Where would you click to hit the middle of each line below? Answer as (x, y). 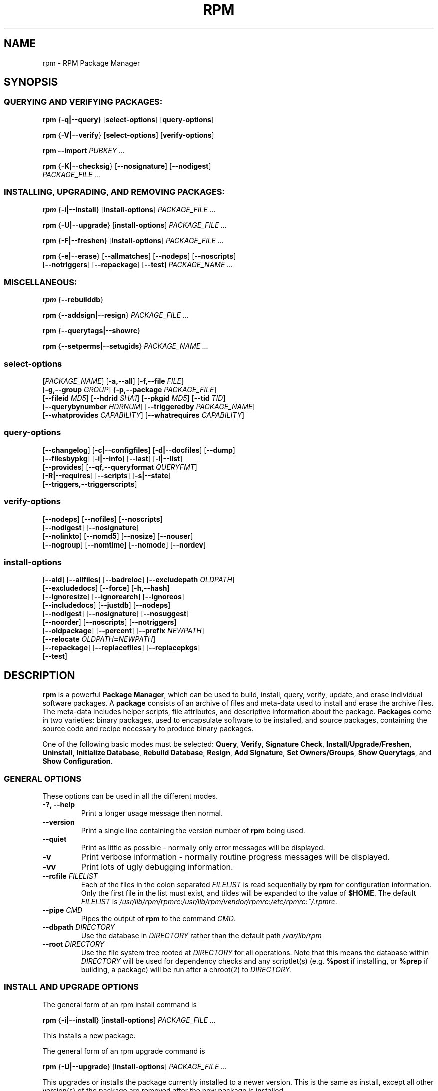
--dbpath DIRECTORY (79, 927)
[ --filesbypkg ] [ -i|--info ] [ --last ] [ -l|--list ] (113, 458)
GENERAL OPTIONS (43, 779)
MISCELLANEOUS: (41, 282)
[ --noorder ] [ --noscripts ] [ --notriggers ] (110, 622)
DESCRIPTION (40, 675)
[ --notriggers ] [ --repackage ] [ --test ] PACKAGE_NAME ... (138, 264)
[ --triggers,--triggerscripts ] (90, 484)
